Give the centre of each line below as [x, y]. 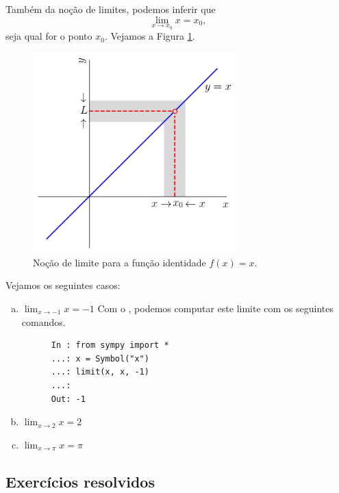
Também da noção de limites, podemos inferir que [111, 9]
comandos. [43, 321]
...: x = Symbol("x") [100, 358]
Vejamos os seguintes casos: [63, 285]
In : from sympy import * [110, 345]
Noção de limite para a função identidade [120, 262]
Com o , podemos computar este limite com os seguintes [215, 308]
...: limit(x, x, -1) [100, 372]
